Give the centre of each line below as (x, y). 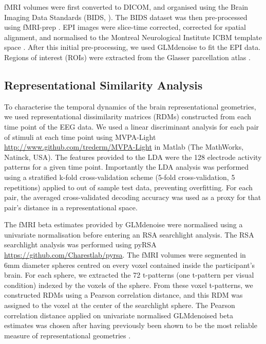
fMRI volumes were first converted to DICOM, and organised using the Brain (126, 7)
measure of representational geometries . (68, 335)
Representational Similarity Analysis (103, 85)
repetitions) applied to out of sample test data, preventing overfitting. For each (128, 187)
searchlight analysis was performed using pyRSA (80, 245)
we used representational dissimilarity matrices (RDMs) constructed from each (128, 116)
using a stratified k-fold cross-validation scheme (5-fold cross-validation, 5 (120, 177)
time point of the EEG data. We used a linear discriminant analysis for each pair (132, 126)
